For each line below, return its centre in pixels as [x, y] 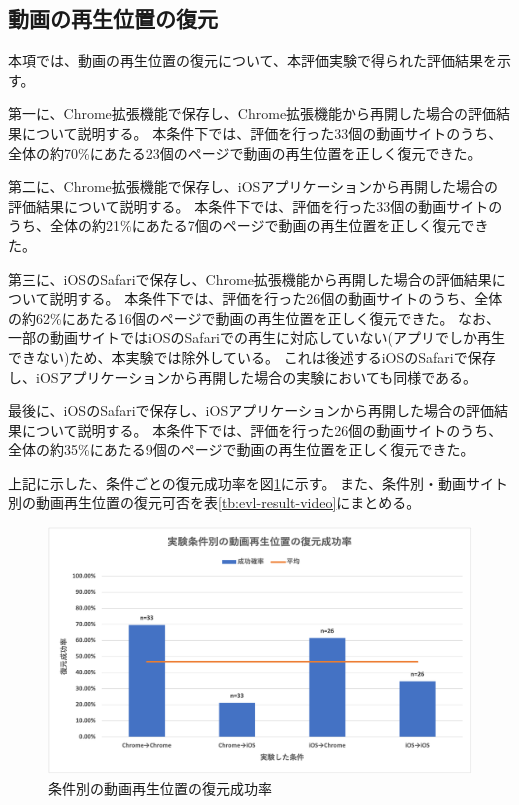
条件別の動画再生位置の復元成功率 [160, 787]
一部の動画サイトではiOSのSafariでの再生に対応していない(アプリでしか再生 [257, 337]
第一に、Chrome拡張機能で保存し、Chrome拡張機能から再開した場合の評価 [252, 113]
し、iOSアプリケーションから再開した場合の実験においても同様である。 [243, 376]
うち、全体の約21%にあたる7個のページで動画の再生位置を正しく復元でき [248, 225]
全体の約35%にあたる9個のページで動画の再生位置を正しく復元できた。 [241, 449]
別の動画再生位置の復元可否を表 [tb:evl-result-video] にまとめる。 [214, 502]
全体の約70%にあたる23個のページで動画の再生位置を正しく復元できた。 [245, 152]
